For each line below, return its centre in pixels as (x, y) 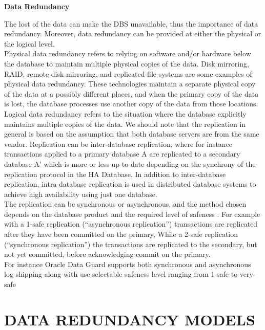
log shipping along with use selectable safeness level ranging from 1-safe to (121, 274)
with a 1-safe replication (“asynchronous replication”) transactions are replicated (131, 224)
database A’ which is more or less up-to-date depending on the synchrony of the (130, 163)
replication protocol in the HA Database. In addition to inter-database (115, 174)
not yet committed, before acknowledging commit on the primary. (107, 254)
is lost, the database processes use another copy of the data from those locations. (131, 104)
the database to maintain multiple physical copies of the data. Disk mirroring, (127, 63)
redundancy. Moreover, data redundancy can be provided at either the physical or (133, 34)
